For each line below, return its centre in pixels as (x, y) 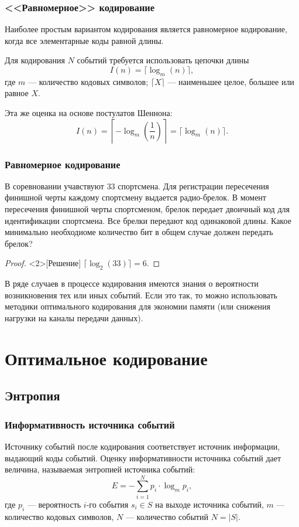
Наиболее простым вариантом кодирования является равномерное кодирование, (146, 29)
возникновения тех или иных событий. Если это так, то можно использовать (141, 295)
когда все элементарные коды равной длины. (84, 40)
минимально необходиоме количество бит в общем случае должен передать (139, 232)
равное (17, 93)
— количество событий (167, 516)
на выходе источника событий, (209, 504)
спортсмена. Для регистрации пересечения (193, 186)
